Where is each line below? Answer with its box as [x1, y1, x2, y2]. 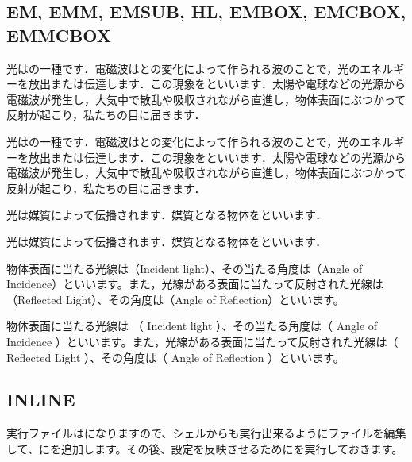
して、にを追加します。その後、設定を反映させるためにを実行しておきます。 [6, 440, 403, 456]
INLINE [6, 387, 75, 412]
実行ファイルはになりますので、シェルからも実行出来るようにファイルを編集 [6, 425, 406, 441]
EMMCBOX [6, 22, 112, 47]
